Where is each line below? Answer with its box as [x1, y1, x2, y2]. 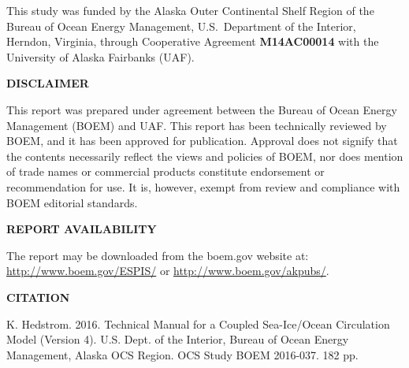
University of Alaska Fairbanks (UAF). [6, 48, 195, 65]
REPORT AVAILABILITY [6, 221, 157, 237]
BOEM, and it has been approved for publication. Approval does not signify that [6, 132, 398, 149]
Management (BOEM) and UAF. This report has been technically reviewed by [6, 117, 387, 133]
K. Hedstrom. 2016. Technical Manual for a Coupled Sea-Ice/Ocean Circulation [6, 315, 390, 332]
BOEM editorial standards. [6, 194, 138, 210]
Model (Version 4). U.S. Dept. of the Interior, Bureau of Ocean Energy [6, 331, 349, 348]
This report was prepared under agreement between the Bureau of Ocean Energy [6, 101, 397, 117]
